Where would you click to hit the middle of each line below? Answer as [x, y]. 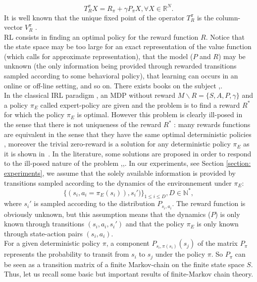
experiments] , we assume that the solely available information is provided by [120, 173]
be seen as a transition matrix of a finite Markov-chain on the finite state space [124, 264]
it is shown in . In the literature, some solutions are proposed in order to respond [128, 153]
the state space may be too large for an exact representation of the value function [128, 46]
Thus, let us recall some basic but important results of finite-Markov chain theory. [129, 274]
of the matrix [218, 243]
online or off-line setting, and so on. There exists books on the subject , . [113, 85]
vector [13, 27]
